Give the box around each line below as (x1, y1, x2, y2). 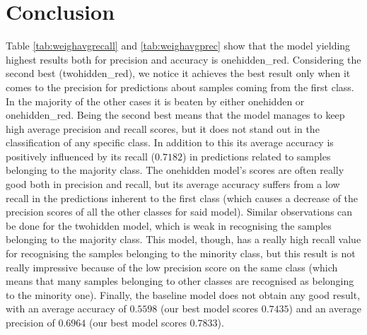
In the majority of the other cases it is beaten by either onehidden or (6, 93, 305, 108)
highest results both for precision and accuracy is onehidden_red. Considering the (6, 52, 361, 66)
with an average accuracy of (6, 301, 127, 316)
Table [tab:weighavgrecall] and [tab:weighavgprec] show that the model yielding (6, 38, 351, 53)
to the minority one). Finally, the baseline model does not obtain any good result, (6, 287, 361, 302)
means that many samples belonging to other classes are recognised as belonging (6, 274, 354, 288)
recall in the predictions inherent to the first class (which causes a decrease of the (6, 190, 359, 205)
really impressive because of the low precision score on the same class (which (6, 259, 338, 274)
